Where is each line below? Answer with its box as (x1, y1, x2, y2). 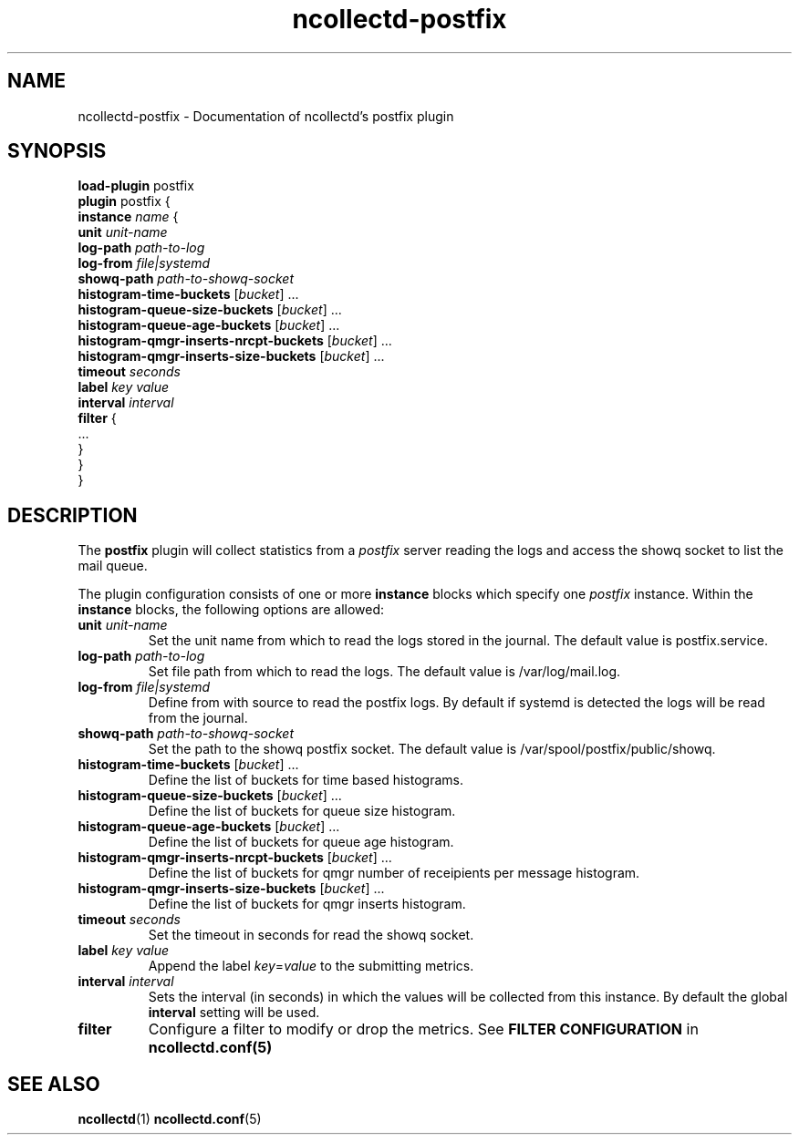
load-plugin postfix (78, 178, 194, 194)
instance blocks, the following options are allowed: (78, 602, 385, 618)
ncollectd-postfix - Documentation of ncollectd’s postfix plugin (78, 108, 454, 124)
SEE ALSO (7, 1072, 100, 1096)
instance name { (78, 209, 179, 225)
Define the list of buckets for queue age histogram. (148, 834, 454, 850)
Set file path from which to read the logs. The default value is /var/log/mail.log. (148, 664, 621, 680)
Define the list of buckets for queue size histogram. (148, 803, 456, 819)
